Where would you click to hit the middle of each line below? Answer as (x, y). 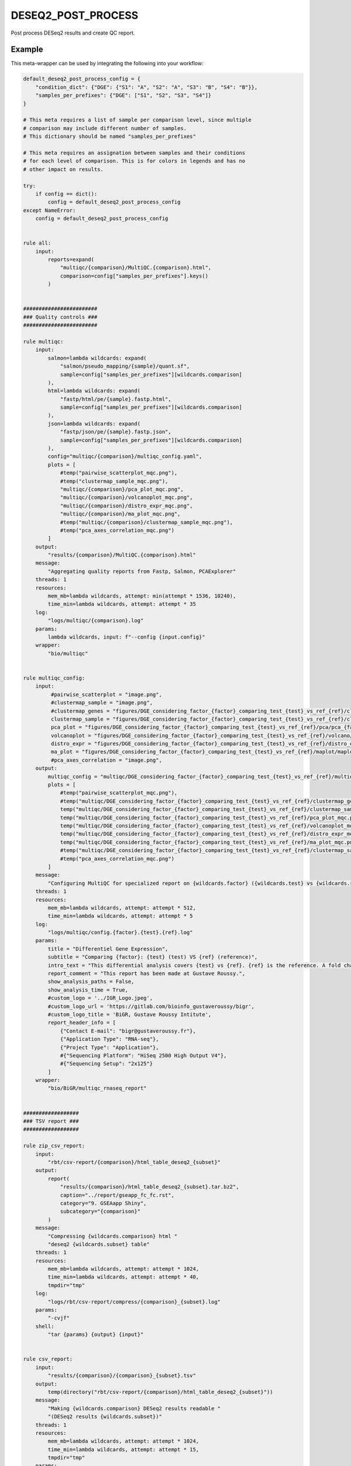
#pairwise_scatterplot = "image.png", (106, 694)
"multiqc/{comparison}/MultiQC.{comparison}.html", (136, 268)
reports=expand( (71, 260)
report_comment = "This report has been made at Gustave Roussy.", (147, 974)
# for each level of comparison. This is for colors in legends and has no (134, 161)
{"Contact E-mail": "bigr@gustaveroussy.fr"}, (128, 1031)
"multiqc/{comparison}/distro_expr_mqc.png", (126, 505)
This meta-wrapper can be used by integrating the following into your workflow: (107, 63)
